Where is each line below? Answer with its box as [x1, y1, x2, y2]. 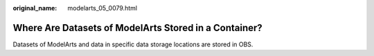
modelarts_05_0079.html [67, 4, 138, 12]
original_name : [12, 4, 57, 12]
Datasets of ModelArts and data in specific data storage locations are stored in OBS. [12, 40, 253, 48]
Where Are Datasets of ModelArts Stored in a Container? [12, 21, 262, 34]
